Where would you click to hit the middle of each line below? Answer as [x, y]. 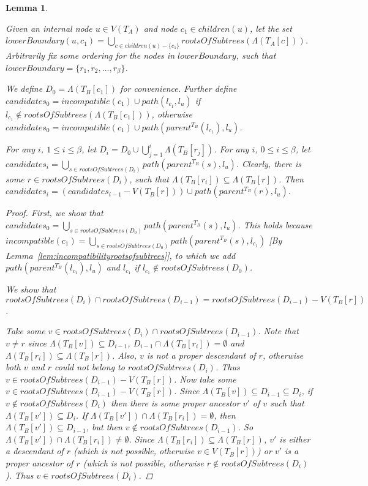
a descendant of [35, 451]
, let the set [271, 28]
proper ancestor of [39, 462]
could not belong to [90, 367]
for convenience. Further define [178, 88]
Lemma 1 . [27, 7]
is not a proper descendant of [201, 355]
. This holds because [275, 224]
